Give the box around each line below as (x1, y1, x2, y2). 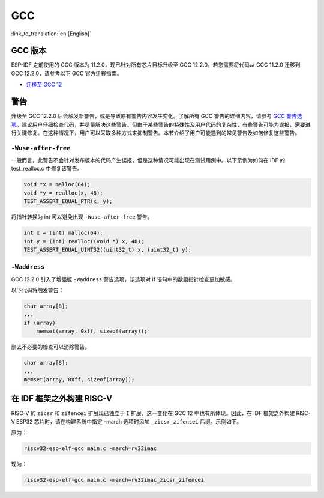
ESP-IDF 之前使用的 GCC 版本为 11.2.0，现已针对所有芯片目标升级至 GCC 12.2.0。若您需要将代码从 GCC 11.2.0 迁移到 (11, 61, 301, 68)
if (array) (23, 319, 56, 326)
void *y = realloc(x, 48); (23, 189, 103, 196)
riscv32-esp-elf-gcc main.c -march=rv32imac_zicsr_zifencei (23, 476, 205, 484)
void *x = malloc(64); (23, 181, 91, 188)
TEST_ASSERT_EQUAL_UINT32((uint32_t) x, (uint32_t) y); (23, 246, 192, 253)
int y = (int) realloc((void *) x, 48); (23, 238, 144, 244)
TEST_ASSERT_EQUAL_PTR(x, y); (23, 198, 113, 205)
